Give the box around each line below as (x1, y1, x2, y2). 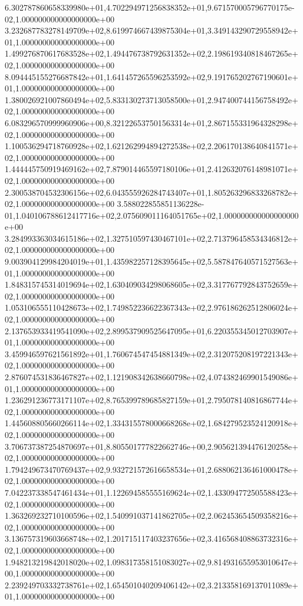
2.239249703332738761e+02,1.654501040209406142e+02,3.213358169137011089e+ (5, 578, 298, 591)
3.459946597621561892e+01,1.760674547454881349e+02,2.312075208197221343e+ (5, 347, 298, 360)
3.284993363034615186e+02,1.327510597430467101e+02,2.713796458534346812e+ (5, 232, 298, 244)
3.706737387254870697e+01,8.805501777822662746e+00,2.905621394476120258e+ (5, 440, 298, 452)
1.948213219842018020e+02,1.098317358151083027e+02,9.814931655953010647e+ (5, 555, 298, 568)
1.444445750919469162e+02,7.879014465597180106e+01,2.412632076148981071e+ (5, 163, 298, 175)
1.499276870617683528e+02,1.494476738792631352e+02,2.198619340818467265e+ (5, 47, 298, 60)
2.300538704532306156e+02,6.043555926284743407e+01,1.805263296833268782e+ (5, 186, 298, 198)
